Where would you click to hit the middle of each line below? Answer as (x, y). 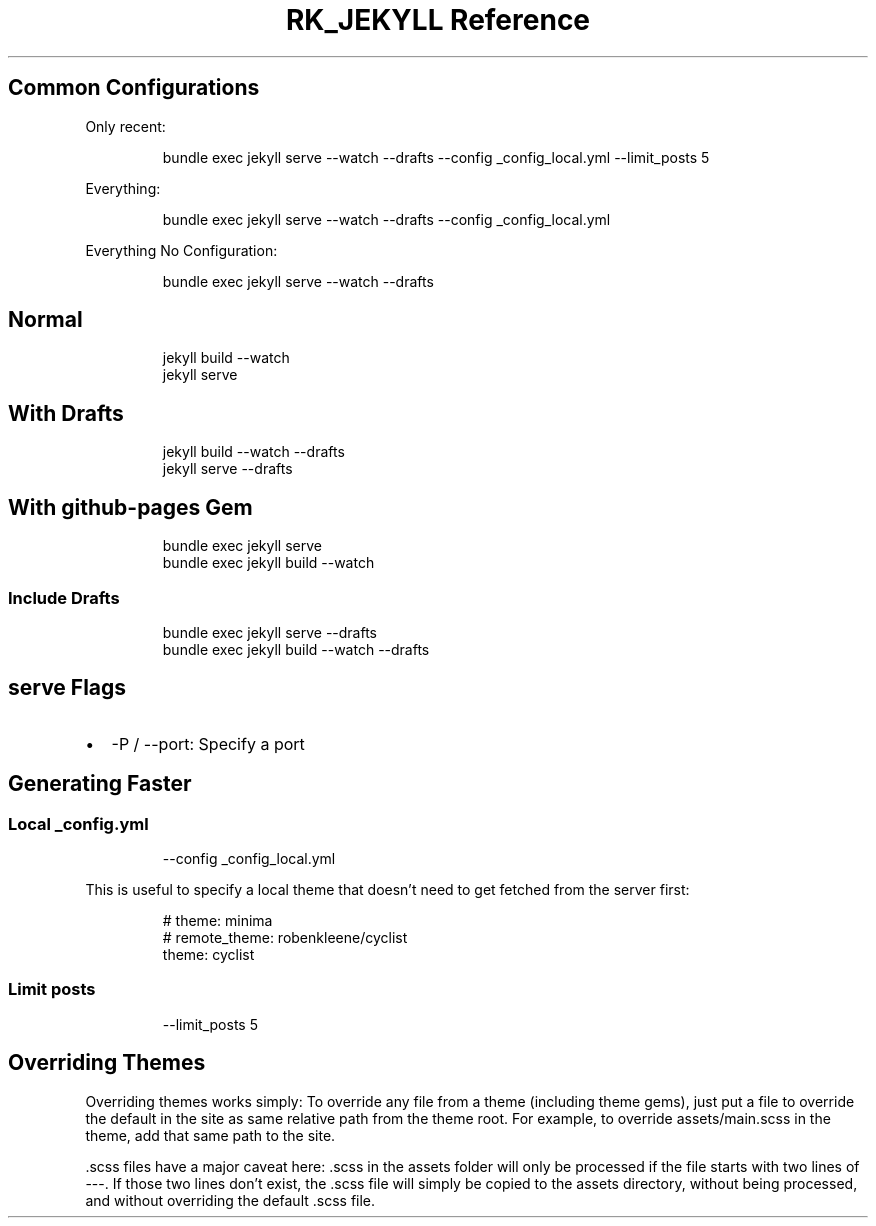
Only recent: (125, 126)
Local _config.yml (78, 823)
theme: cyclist (208, 954)
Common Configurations (134, 88)
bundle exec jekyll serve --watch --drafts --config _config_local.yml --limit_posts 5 (436, 157)
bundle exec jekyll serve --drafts (270, 632)
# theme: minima (217, 920)
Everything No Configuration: (181, 250)
